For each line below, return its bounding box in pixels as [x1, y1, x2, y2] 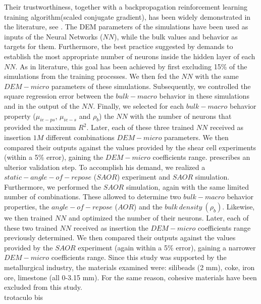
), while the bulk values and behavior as [114, 31, 238, 41]
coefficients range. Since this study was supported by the [51, 252, 227, 263]
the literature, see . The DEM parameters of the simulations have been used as [4, 21, 248, 32]
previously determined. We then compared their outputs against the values [4, 232, 236, 243]
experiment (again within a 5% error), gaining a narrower [78, 242, 256, 252]
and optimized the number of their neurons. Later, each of [68, 212, 249, 223]
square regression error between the [4, 91, 114, 101]
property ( [4, 110, 36, 121]
